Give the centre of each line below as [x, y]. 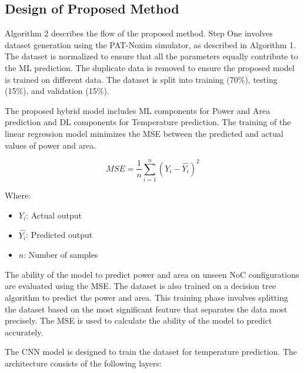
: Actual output [54, 215]
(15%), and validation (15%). [57, 91]
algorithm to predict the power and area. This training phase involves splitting [146, 298]
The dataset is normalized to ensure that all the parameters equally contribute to [151, 56]
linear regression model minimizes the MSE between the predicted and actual [144, 133]
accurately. [24, 332]
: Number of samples [61, 255]
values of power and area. [51, 145]
